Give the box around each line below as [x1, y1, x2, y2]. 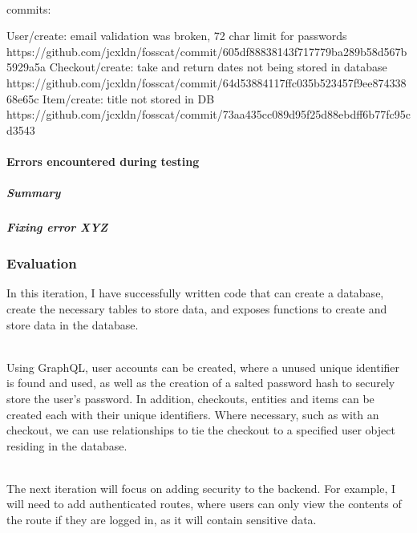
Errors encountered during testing [6, 152, 200, 169]
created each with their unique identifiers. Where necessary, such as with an [6, 406, 379, 422]
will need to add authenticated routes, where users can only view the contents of [6, 495, 402, 512]
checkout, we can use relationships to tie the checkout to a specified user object [6, 422, 395, 438]
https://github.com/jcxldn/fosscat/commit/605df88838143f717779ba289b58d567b [6, 42, 407, 59]
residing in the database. [6, 437, 128, 454]
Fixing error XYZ [6, 219, 108, 236]
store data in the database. [6, 316, 139, 333]
